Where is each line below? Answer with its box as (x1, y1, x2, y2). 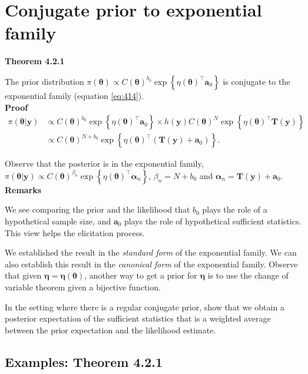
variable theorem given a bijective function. (5, 280, 161, 293)
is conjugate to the (223, 75, 290, 87)
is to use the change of (207, 269, 289, 282)
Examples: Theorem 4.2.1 (5, 352, 163, 370)
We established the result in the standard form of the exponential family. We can (5, 246, 297, 259)
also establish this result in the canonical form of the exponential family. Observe (5, 257, 298, 270)
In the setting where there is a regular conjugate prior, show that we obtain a (5, 300, 284, 313)
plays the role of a (202, 203, 267, 216)
